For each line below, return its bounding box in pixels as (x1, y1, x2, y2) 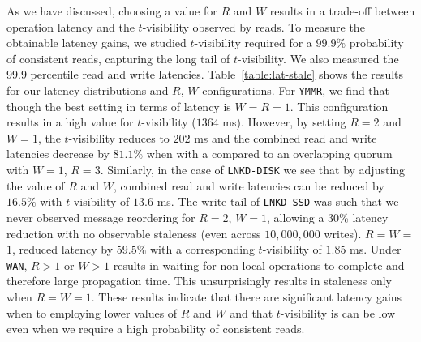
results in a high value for (6, 113, 134, 130)
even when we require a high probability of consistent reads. (6, 320, 305, 337)
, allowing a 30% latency (267, 208, 389, 225)
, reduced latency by (12, 241, 114, 258)
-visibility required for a (194, 34, 312, 51)
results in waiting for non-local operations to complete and (113, 256, 405, 273)
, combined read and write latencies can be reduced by (113, 177, 384, 194)
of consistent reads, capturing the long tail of (6, 49, 230, 66)
